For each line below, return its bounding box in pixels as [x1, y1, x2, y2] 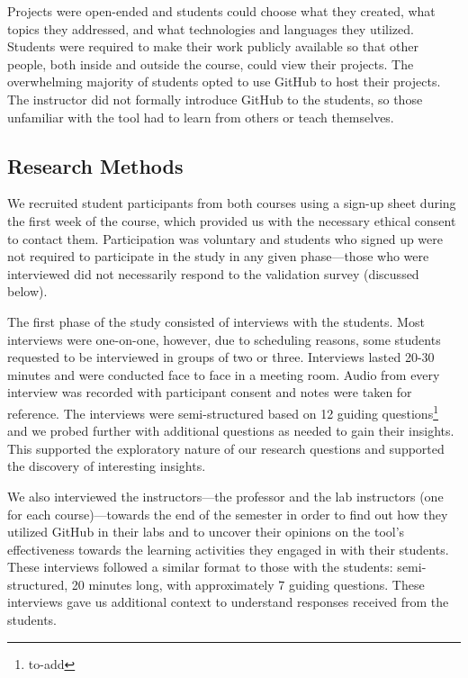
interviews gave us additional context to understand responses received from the [7, 592, 449, 611]
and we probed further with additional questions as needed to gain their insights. [7, 421, 454, 440]
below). [7, 282, 48, 301]
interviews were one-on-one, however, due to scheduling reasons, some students [7, 330, 441, 348]
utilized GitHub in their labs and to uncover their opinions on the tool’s [7, 522, 405, 541]
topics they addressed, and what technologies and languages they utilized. [7, 19, 414, 38]
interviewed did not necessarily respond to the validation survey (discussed [7, 264, 419, 283]
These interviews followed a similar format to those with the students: [7, 557, 393, 576]
